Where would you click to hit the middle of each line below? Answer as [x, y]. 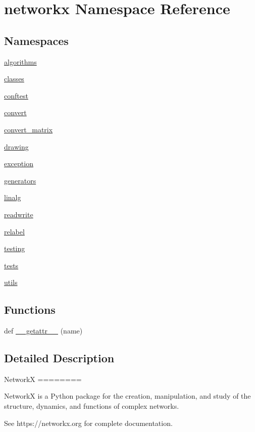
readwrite [19, 214]
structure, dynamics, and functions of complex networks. [92, 406]
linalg [13, 197]
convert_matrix [29, 129]
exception [19, 163]
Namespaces [36, 40]
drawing [16, 146]
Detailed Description [59, 358]
